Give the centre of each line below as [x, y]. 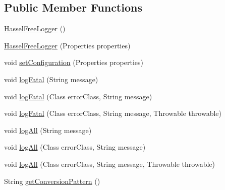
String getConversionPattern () [52, 181]
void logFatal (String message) [51, 79]
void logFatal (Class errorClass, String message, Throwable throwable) [113, 113]
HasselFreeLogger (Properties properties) [67, 45]
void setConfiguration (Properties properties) [74, 62]
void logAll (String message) [48, 130]
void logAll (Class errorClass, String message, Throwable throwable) [109, 164]
